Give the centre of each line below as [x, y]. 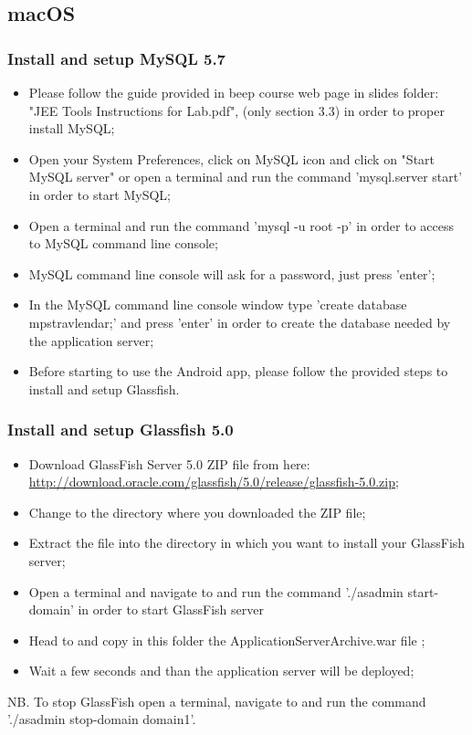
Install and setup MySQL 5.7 [117, 58]
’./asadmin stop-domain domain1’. [102, 719]
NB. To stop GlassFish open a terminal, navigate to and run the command [217, 701]
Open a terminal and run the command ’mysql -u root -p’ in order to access [241, 225]
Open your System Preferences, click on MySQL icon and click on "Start [232, 158]
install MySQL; [72, 128]
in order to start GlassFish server [171, 609]
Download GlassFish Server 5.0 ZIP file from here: [169, 463]
